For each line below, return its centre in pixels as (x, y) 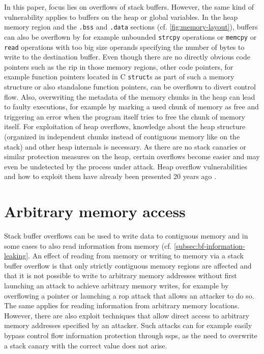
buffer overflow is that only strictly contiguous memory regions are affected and (128, 265)
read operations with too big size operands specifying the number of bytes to (124, 47)
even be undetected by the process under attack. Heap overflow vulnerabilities (126, 166)
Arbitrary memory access (95, 211)
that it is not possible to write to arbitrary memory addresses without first (121, 275)
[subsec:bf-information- (210, 245)
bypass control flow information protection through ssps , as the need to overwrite (131, 335)
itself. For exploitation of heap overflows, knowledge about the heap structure (125, 126)
